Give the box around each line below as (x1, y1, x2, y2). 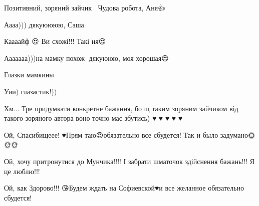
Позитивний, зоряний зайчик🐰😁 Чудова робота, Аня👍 (4, 2, 165, 12)
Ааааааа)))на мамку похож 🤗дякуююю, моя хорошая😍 (4, 52, 169, 63)
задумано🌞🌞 (220, 129, 255, 140)
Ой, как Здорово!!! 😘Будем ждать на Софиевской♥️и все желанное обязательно (4, 183, 244, 193)
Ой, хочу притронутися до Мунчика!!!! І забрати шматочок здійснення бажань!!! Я (4, 156, 254, 166)
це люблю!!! (4, 166, 40, 176)
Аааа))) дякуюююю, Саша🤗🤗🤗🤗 (4, 19, 92, 29)
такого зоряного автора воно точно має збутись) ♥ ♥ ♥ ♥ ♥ (4, 113, 183, 123)
